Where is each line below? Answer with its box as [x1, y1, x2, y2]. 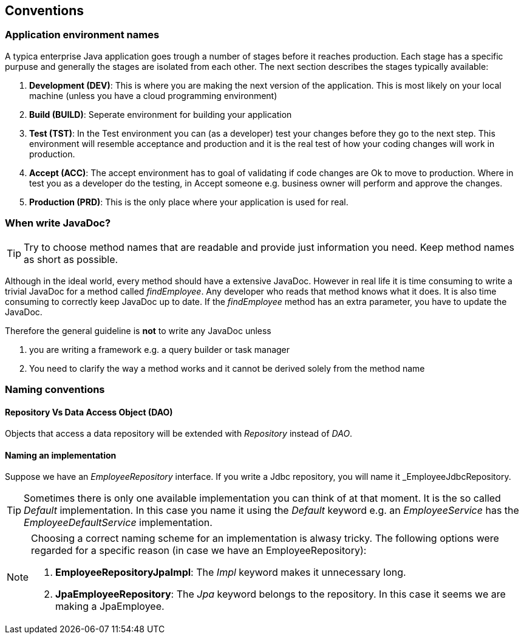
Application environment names [5, 29, 160, 41]
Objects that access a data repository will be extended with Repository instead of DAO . [5, 428, 353, 439]
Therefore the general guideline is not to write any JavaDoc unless [5, 325, 271, 336]
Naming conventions [5, 383, 105, 395]
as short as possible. [24, 253, 118, 265]
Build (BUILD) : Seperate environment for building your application [29, 109, 292, 120]
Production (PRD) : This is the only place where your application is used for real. [29, 196, 349, 207]
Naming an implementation [5, 449, 117, 460]
